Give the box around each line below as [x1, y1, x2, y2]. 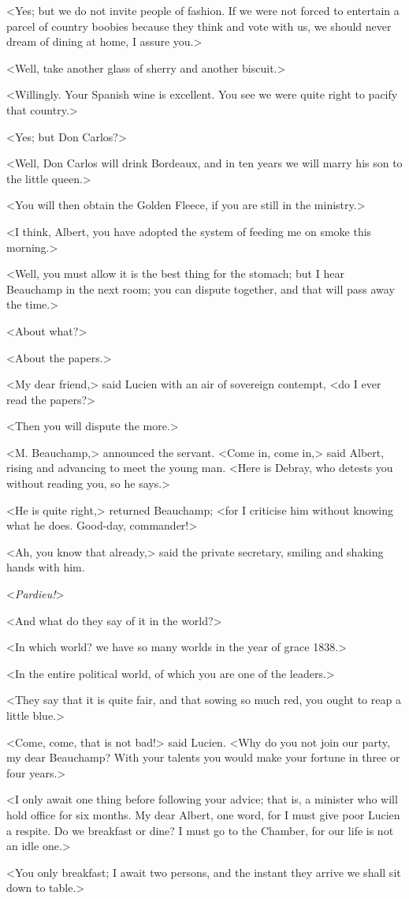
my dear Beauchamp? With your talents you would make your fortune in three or [6, 749, 400, 766]
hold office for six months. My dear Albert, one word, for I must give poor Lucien [6, 806, 400, 822]
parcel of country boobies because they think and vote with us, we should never [6, 17, 392, 34]
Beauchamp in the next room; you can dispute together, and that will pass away [6, 280, 395, 297]
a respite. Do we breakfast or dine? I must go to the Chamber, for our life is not [6, 822, 394, 838]
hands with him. [6, 559, 85, 575]
